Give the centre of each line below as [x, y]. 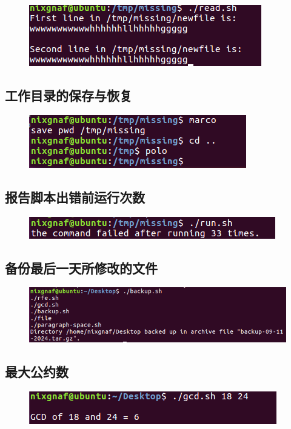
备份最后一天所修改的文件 [81, 268]
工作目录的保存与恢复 [69, 95]
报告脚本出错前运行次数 [75, 197]
